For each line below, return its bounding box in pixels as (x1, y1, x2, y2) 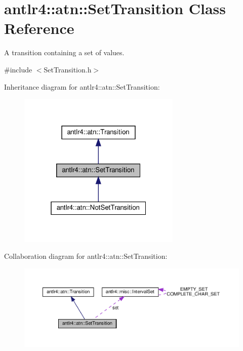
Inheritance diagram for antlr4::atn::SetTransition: (4, 81, 160, 92)
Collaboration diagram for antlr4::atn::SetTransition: (4, 251, 168, 261)
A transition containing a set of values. (4, 47, 125, 58)
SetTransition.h (44, 64, 92, 74)
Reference (4, 18, 74, 38)
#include (4, 64, 32, 74)
